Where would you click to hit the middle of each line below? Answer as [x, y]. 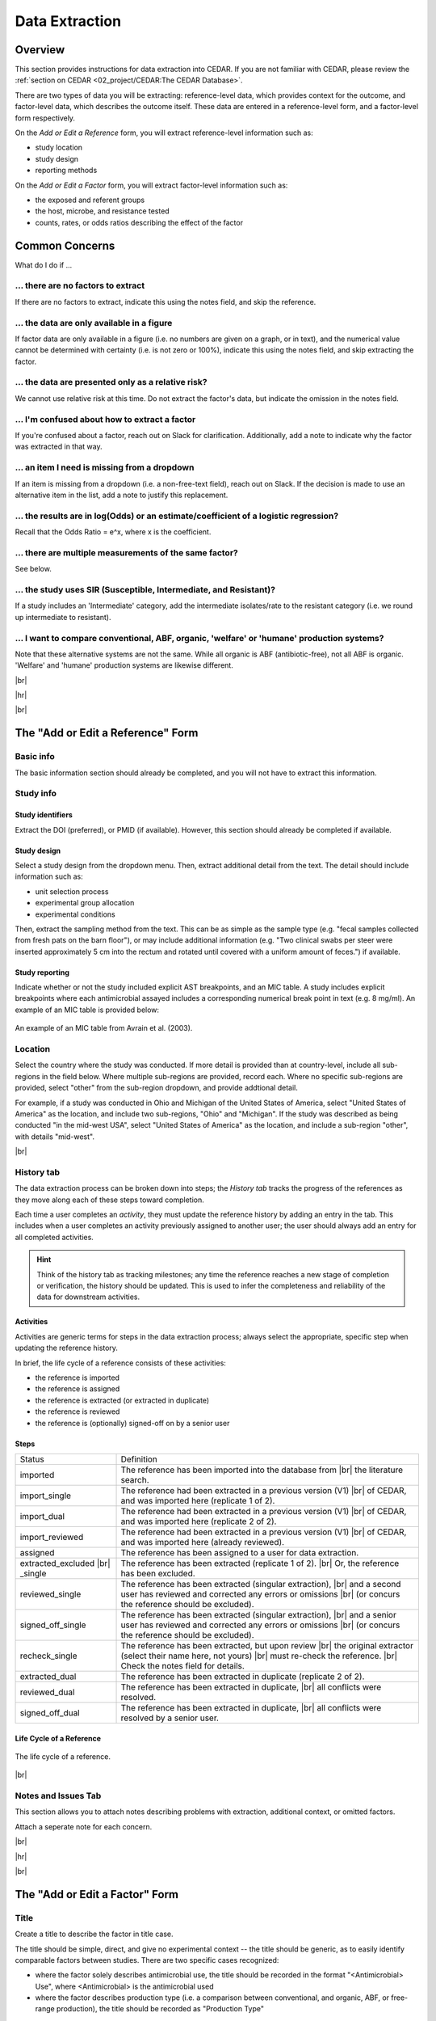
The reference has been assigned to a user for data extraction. [240, 1552]
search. [135, 1479]
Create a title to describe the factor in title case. [94, 1934]
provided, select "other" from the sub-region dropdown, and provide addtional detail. [156, 1088]
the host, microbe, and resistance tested [102, 211]
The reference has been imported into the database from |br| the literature [262, 1470]
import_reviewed [52, 1537]
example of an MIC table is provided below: [87, 1010]
